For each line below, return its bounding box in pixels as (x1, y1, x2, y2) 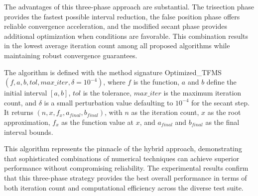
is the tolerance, (83, 88, 131, 98)
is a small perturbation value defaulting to (44, 97, 173, 107)
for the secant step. (191, 97, 250, 107)
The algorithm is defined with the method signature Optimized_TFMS (4, 67, 222, 77)
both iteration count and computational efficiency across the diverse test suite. (4, 182, 244, 193)
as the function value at (61, 116, 133, 127)
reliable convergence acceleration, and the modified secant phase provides (4, 21, 227, 31)
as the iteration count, (131, 107, 199, 117)
